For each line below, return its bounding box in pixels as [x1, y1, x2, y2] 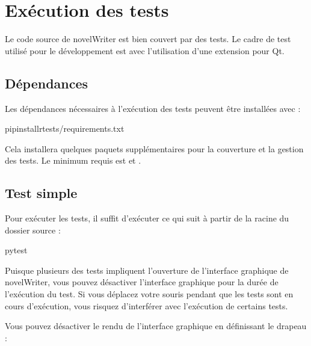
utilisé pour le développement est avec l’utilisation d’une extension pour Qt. [5, 44, 285, 57]
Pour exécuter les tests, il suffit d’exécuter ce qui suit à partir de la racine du [5, 212, 289, 224]
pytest [5, 244, 28, 256]
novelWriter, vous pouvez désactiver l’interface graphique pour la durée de [5, 276, 279, 288]
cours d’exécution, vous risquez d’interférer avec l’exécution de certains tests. [5, 299, 288, 312]
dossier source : [5, 223, 61, 236]
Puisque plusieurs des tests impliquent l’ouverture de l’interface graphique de [5, 264, 289, 276]
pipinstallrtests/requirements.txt [5, 122, 125, 135]
